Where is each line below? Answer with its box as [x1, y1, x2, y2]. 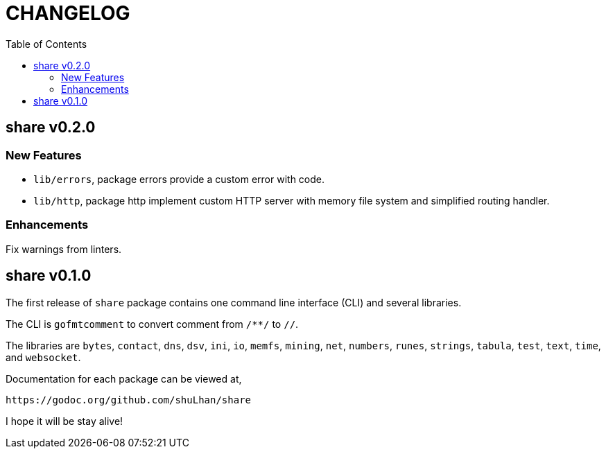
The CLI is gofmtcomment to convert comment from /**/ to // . [6, 317, 299, 330]
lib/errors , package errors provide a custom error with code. [33, 173, 325, 185]
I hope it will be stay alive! [6, 414, 123, 427]
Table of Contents [6, 37, 87, 50]
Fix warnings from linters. [6, 243, 122, 255]
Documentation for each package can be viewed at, [6, 372, 242, 385]
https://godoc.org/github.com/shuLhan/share [6, 394, 252, 405]
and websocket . [6, 351, 81, 363]
